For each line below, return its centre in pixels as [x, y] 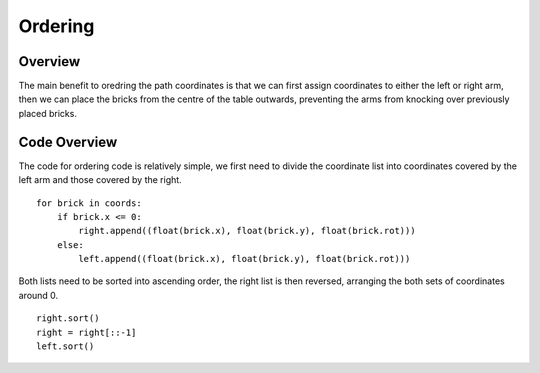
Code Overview [68, 141]
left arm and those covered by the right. [100, 180]
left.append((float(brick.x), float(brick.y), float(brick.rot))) [244, 259]
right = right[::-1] [86, 332]
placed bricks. [47, 113]
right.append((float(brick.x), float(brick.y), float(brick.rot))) [247, 231]
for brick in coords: [89, 203]
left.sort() [65, 346]
